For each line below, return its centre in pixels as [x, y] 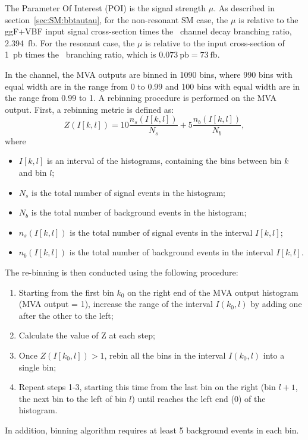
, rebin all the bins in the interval [165, 355]
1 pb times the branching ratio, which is [81, 54]
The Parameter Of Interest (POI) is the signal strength [106, 8]
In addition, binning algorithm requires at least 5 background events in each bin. [152, 430]
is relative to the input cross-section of [215, 42]
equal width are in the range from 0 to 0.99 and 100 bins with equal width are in [153, 86]
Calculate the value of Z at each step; [87, 335]
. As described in [244, 8]
